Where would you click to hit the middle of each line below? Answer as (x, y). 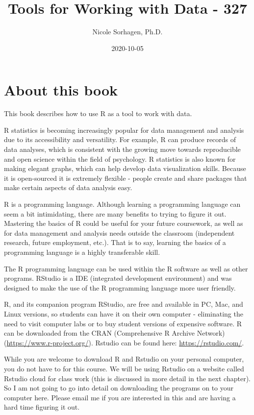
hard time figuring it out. (42, 407)
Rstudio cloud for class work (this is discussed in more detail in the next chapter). (127, 378)
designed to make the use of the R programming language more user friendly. (120, 287)
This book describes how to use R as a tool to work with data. (98, 113)
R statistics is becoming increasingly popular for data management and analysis (124, 130)
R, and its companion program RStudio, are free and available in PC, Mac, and (124, 304)
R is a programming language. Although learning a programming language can (122, 204)
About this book (61, 90)
